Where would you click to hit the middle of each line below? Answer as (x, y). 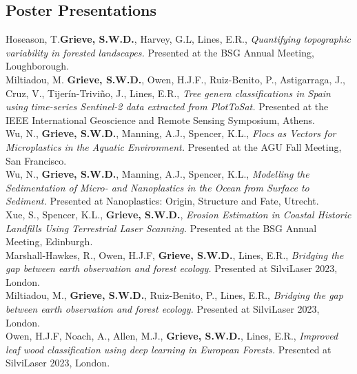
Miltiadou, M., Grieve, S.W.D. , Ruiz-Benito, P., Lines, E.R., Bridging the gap (174, 295)
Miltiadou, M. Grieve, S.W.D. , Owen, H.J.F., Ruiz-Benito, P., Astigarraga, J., (175, 79)
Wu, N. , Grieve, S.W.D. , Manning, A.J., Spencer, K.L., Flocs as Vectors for (171, 133)
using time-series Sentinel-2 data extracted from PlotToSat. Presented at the (167, 106)
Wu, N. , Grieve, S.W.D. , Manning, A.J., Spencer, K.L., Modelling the (157, 174)
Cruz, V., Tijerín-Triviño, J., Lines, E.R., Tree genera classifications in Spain (168, 93)
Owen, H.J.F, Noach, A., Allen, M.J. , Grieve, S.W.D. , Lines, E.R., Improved (172, 336)
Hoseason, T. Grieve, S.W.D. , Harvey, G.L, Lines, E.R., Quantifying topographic (178, 39)
